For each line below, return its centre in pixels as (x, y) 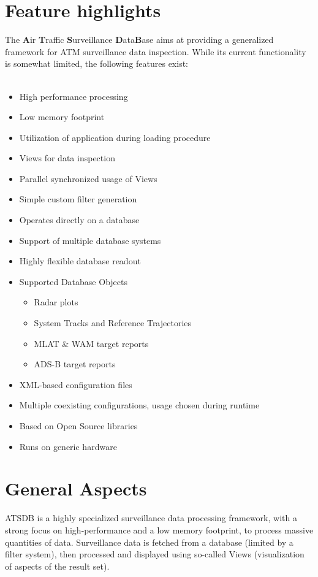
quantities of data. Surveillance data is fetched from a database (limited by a (149, 542)
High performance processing (74, 96)
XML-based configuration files (76, 384)
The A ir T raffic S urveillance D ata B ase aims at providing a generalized (139, 40)
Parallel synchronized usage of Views (88, 178)
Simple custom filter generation (78, 199)
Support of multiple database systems (90, 240)
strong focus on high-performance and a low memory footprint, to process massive (159, 529)
